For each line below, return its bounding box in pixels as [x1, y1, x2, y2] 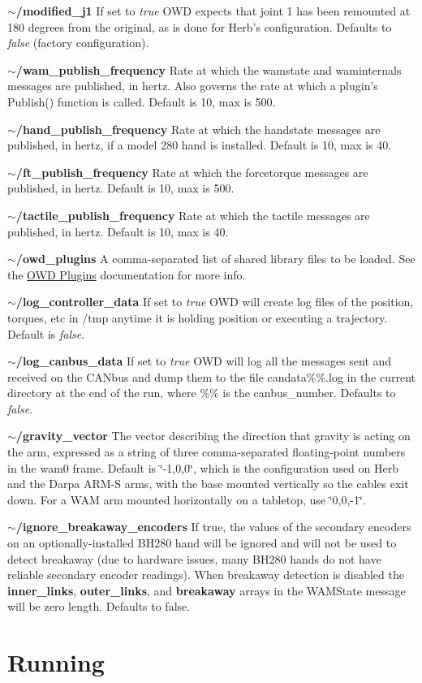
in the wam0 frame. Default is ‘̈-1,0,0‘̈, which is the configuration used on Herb [7, 459, 398, 476]
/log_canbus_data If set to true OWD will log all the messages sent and [15, 352, 392, 370]
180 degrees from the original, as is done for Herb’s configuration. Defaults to [7, 18, 392, 35]
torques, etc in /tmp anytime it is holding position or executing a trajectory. [7, 309, 388, 326]
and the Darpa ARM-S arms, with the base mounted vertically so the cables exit [7, 475, 409, 492]
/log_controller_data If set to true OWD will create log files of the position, [15, 293, 414, 310]
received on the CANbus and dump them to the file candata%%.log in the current [7, 368, 416, 385]
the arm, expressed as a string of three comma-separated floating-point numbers [7, 443, 406, 460]
